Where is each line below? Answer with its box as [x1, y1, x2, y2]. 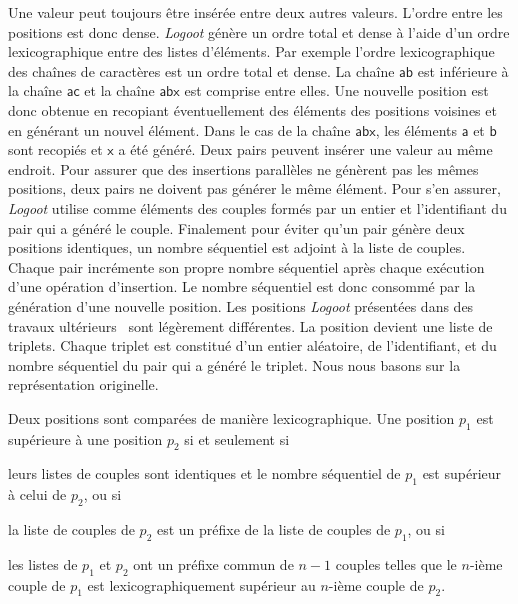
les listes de [8, 553, 78, 574]
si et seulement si [184, 428, 290, 449]
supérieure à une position [8, 428, 163, 449]
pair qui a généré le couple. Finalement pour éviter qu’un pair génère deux [8, 217, 465, 238]
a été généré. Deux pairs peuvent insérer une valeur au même [118, 139, 493, 160]
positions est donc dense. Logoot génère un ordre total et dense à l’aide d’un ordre [8, 21, 510, 42]
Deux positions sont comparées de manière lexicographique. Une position [8, 407, 455, 428]
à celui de [8, 484, 67, 505]
